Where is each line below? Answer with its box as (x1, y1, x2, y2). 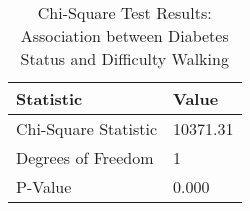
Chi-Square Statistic (16, 117, 158, 140)
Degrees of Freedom (16, 146, 154, 169)
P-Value (16, 175, 72, 198)
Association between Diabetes (20, 24, 229, 47)
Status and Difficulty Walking (20, 47, 229, 70)
